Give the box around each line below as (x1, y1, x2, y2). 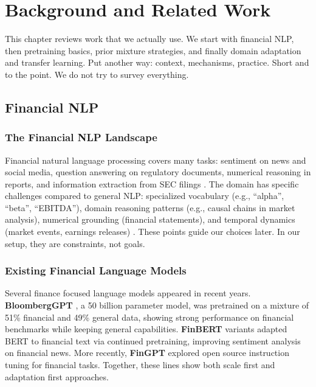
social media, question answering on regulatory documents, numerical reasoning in (5, 166, 311, 178)
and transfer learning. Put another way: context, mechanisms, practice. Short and (5, 56, 309, 69)
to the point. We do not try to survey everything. (5, 68, 189, 80)
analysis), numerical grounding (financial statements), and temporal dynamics (5, 213, 295, 226)
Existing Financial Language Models (5, 263, 187, 278)
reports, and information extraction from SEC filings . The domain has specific (5, 177, 299, 190)
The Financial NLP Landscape (5, 130, 157, 145)
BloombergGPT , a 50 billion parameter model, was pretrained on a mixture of (5, 299, 309, 312)
